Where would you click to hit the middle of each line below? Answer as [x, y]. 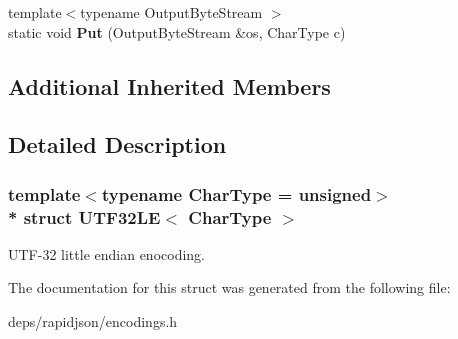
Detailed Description [117, 144]
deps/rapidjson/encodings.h [93, 321]
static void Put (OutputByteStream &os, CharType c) [177, 31]
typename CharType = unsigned [236, 193]
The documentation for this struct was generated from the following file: [229, 287]
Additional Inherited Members [169, 85]
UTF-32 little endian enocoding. [106, 253]
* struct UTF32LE [84, 216]
